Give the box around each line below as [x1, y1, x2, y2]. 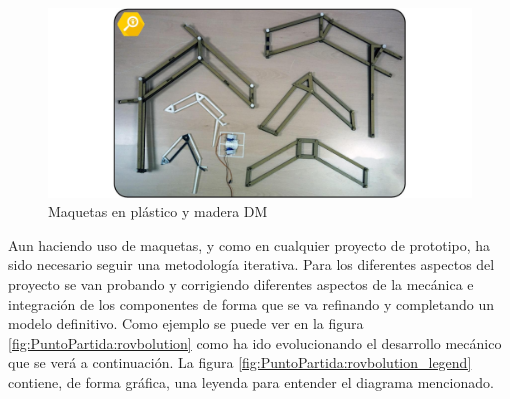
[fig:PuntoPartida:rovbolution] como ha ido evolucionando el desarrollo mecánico [8, 332, 502, 353]
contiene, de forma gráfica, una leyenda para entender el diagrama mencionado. [8, 371, 494, 392]
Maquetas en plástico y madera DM [48, 201, 268, 222]
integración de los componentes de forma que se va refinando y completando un [8, 293, 495, 314]
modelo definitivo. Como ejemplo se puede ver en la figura [8, 313, 364, 334]
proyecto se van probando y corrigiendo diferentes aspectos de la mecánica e [8, 274, 474, 295]
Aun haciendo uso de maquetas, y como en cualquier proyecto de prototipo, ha [8, 234, 491, 255]
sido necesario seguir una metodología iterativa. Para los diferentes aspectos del [8, 254, 495, 275]
